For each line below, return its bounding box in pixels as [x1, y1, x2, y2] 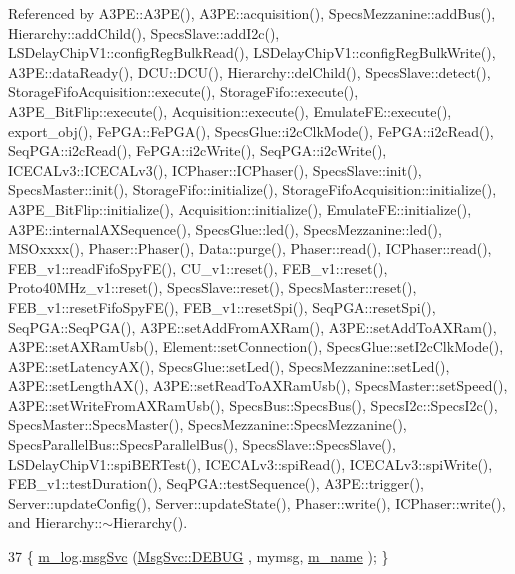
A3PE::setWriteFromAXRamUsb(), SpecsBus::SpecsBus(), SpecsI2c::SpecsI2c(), [8, 394, 498, 415]
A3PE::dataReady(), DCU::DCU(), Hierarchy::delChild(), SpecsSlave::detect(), [8, 61, 491, 82]
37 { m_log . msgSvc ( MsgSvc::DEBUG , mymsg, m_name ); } [8, 546, 389, 567]
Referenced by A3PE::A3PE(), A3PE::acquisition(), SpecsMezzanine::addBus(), [8, 3, 496, 23]
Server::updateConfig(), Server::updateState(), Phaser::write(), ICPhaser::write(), [8, 492, 506, 513]
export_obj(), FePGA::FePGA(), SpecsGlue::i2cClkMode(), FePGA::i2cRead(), [8, 120, 494, 141]
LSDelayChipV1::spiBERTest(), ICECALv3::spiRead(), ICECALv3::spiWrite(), [8, 453, 493, 474]
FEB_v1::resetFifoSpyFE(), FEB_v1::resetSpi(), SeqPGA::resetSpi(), [8, 296, 436, 317]
